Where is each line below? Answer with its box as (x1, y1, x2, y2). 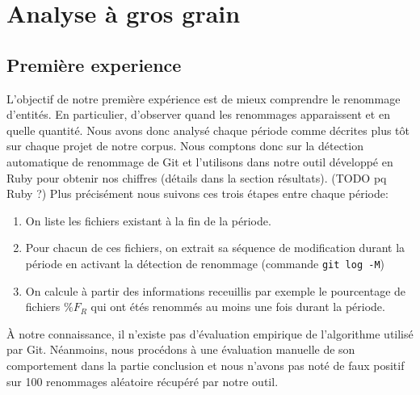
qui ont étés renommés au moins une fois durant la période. (90, 298, 385, 315)
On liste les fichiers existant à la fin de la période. (25, 212, 271, 229)
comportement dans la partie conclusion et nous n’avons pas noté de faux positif (6, 356, 405, 373)
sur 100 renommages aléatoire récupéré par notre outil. (6, 372, 279, 389)
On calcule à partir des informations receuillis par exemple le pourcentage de (25, 282, 406, 299)
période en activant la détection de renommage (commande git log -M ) (25, 254, 384, 271)
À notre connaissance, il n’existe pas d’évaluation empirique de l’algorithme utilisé (6, 325, 414, 342)
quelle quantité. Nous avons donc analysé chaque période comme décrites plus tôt (6, 121, 409, 138)
